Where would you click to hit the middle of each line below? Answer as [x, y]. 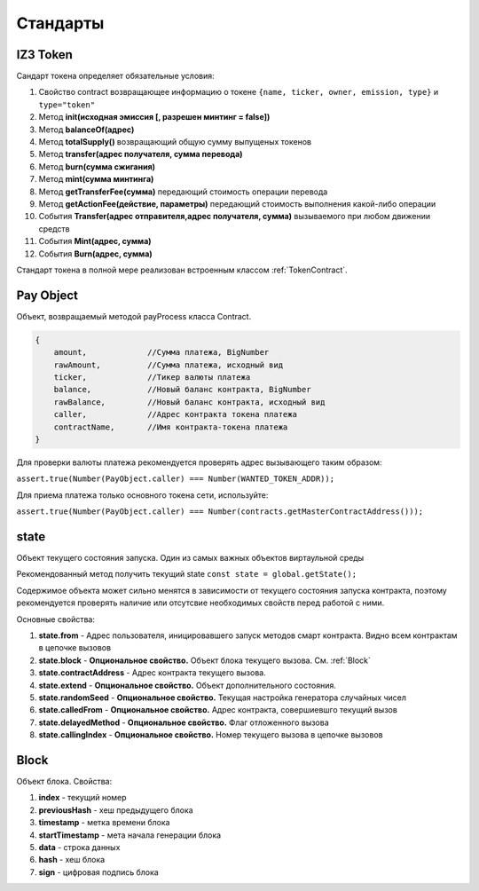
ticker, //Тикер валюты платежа [152, 377]
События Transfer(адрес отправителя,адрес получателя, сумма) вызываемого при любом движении [235, 217]
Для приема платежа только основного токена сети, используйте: [142, 495]
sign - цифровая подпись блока [98, 872]
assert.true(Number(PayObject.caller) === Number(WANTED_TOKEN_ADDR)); [176, 479]
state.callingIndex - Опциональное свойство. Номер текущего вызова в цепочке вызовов [211, 735]
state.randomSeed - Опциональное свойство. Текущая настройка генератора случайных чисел [223, 698]
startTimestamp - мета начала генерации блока [130, 835]
